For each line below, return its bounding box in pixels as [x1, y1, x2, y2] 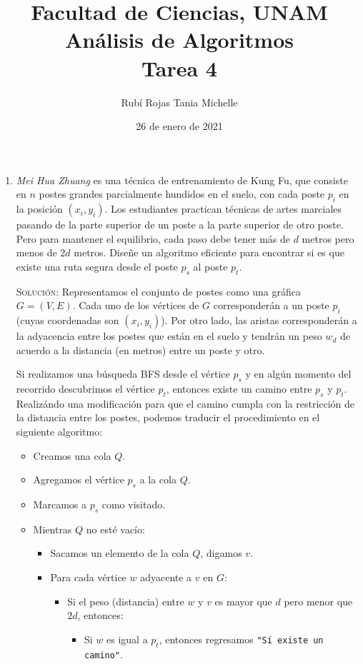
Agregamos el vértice [33, 472, 124, 487]
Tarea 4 [141, 53, 217, 82]
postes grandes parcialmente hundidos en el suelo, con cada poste [39, 186, 325, 201]
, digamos [200, 545, 242, 560]
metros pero [302, 231, 354, 246]
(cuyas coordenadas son [16, 313, 119, 328]
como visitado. [101, 497, 166, 511]
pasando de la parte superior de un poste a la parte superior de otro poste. [16, 217, 344, 232]
